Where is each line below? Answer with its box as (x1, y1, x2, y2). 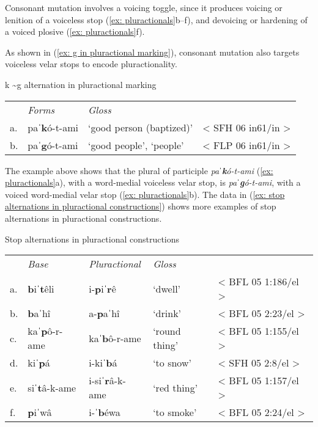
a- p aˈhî (89, 306, 120, 321)
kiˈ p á (28, 356, 50, 370)
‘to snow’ (153, 356, 191, 370)
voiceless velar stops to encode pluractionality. (5, 57, 177, 70)
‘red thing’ (153, 380, 198, 395)
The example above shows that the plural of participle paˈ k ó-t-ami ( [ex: (5, 164, 273, 177)
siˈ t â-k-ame (28, 380, 76, 395)
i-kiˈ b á (89, 356, 117, 370)
